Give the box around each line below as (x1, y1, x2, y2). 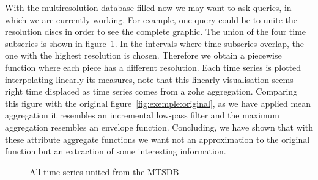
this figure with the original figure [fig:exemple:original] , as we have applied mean (5, 96, 311, 109)
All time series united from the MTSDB (29, 165, 179, 178)
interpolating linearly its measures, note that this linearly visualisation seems (5, 73, 294, 85)
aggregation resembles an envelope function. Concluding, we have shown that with (5, 120, 313, 133)
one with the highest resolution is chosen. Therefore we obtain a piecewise (5, 49, 282, 62)
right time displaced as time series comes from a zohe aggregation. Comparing (5, 85, 298, 98)
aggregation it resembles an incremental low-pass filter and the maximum (5, 109, 279, 121)
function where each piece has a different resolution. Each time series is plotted (5, 60, 301, 73)
